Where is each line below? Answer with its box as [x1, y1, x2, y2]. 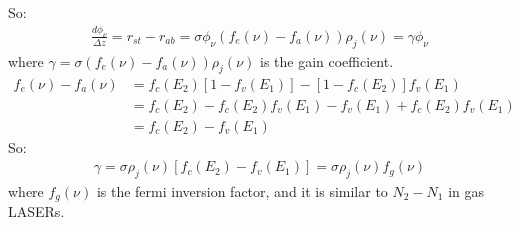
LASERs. [8, 201, 65, 222]
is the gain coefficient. [259, 50, 394, 71]
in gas [448, 181, 485, 201]
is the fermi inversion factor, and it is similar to [96, 181, 388, 201]
